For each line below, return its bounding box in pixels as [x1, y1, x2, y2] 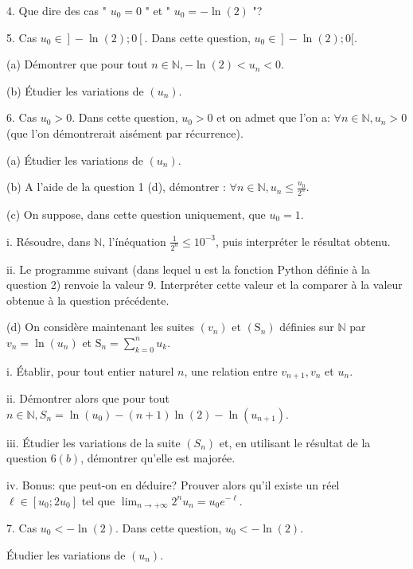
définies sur [279, 318, 334, 335]
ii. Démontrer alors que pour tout [6, 390, 170, 407]
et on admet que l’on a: [216, 109, 330, 126]
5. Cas [6, 29, 37, 45]
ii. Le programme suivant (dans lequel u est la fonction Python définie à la [6, 260, 370, 277]
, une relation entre [184, 362, 278, 379]
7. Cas [6, 519, 37, 536]
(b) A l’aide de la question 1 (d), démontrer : [6, 178, 226, 195]
